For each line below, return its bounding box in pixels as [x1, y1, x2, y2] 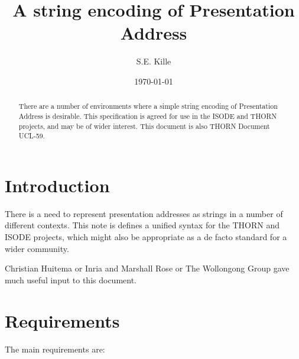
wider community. [5, 242, 69, 254]
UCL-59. [18, 131, 45, 141]
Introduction [5, 173, 110, 197]
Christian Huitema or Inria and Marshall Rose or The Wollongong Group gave [5, 262, 290, 274]
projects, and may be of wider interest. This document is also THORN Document [18, 121, 270, 131]
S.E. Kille [136, 55, 171, 67]
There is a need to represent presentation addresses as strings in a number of [5, 207, 283, 219]
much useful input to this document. [5, 273, 137, 286]
